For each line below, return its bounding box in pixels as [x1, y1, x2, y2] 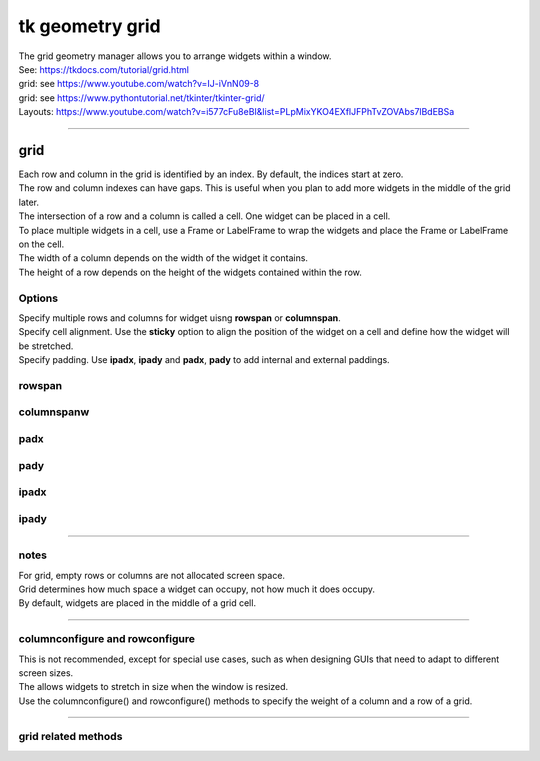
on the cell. [18, 238, 65, 250]
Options [18, 291, 59, 305]
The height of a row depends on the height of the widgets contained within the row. [18, 266, 362, 278]
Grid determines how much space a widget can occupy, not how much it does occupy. [18, 583, 375, 595]
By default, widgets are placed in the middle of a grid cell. [18, 597, 257, 609]
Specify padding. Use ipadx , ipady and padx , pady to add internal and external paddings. [18, 354, 390, 366]
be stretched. [18, 340, 74, 352]
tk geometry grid [18, 15, 162, 37]
